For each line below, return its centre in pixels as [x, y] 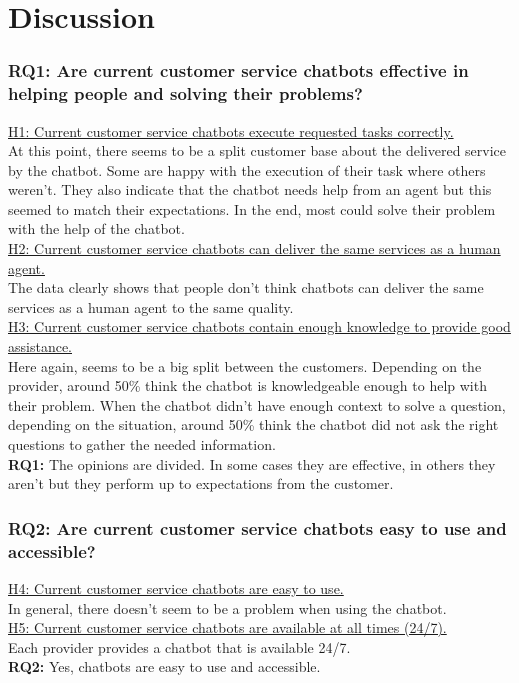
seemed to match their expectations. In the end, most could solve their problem [252, 208]
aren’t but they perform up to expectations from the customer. [201, 483]
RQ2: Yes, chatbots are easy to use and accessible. [164, 666]
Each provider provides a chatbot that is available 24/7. [179, 646]
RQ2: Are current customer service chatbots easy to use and [257, 527]
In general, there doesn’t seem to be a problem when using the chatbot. [227, 607]
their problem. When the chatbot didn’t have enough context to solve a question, [257, 404]
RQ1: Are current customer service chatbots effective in [238, 70]
